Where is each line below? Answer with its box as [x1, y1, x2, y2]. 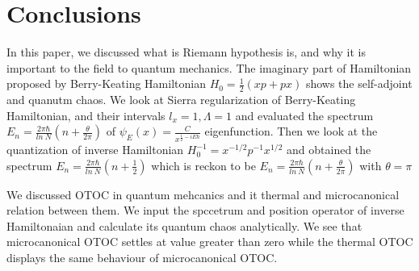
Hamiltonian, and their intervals [6, 106, 166, 123]
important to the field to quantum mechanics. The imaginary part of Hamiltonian [6, 59, 412, 76]
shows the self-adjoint [305, 75, 413, 92]
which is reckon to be [151, 156, 256, 173]
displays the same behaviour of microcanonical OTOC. [6, 249, 278, 266]
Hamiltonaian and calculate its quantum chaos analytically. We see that [6, 217, 362, 234]
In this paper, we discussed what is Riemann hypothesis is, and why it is [6, 44, 367, 60]
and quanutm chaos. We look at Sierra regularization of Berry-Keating [6, 91, 356, 108]
